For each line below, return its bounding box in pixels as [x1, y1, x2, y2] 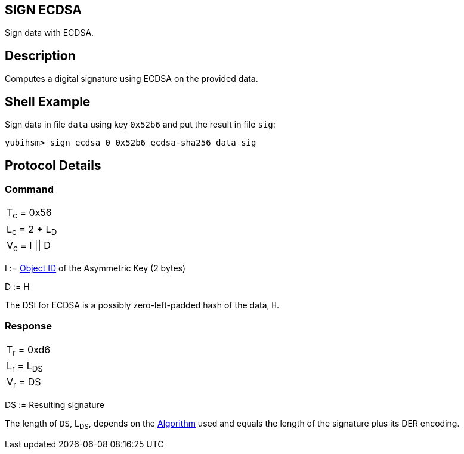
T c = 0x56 [7, 206, 52, 221]
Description [5, 48, 76, 63]
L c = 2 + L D [7, 223, 57, 237]
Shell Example [5, 94, 91, 109]
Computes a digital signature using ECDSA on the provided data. [5, 73, 258, 84]
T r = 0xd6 [7, 343, 51, 357]
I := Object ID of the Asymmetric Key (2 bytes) [5, 262, 186, 273]
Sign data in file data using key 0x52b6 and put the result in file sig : [5, 119, 276, 130]
